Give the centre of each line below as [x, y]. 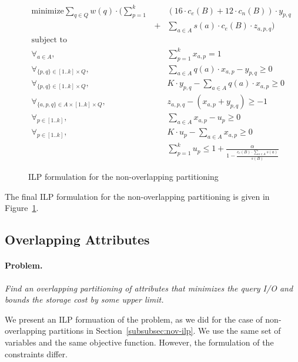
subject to [49, 40]
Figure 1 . [22, 208]
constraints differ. [36, 353]
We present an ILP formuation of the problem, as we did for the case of [134, 319]
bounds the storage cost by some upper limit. [84, 299]
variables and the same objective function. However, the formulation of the [139, 342]
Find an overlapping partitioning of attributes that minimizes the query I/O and [149, 288]
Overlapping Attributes [77, 239]
